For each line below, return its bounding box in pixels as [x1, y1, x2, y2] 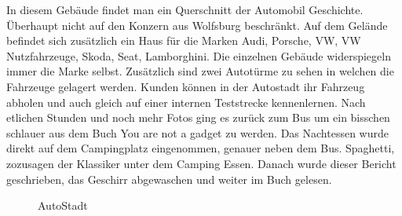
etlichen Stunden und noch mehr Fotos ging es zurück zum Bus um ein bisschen [6, 109, 390, 126]
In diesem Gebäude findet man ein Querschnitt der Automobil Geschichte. [6, 2, 364, 17]
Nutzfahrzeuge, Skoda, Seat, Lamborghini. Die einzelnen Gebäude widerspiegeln [6, 47, 391, 64]
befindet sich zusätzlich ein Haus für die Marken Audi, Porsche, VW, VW [6, 32, 361, 49]
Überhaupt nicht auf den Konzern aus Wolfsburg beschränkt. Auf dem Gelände [6, 16, 388, 33]
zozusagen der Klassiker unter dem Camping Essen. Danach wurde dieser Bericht [6, 155, 397, 171]
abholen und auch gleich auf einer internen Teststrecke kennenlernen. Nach [6, 93, 366, 110]
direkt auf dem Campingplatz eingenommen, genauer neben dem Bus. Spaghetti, [6, 140, 395, 156]
